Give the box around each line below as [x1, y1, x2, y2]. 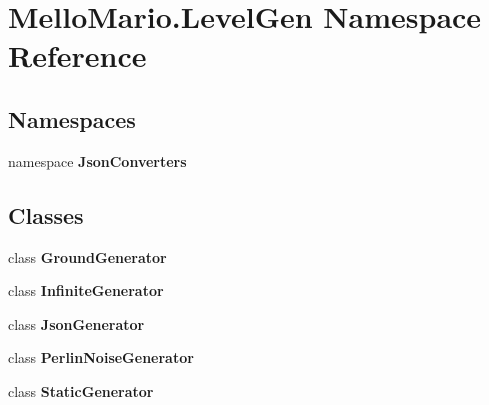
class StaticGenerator [8, 380, 154, 401]
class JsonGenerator [8, 313, 145, 334]
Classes [8, 199, 84, 230]
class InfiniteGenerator [8, 280, 164, 301]
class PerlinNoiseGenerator [8, 347, 194, 368]
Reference [8, 35, 147, 76]
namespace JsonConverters [8, 150, 187, 171]
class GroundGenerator [8, 246, 167, 267]
